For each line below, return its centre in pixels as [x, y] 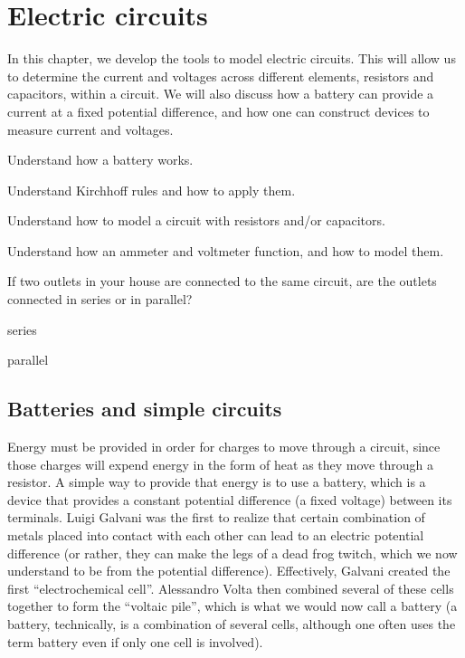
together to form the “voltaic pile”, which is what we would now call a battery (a [232, 606]
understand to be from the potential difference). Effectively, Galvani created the [229, 571]
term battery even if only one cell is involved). [135, 641]
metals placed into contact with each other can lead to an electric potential [216, 535]
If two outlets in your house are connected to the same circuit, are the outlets [222, 281]
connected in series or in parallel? [100, 299]
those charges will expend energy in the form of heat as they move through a [220, 464]
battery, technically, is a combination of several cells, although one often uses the [232, 623]
